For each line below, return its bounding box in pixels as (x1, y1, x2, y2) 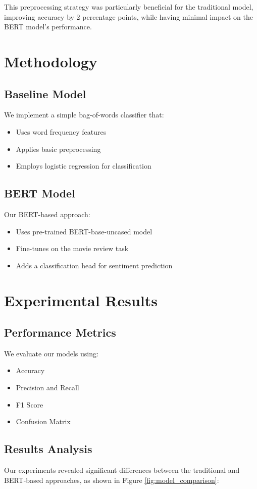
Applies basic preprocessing (16, 143, 101, 154)
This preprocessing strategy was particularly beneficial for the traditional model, (4, 2, 253, 12)
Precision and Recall (16, 382, 79, 393)
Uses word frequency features (16, 126, 107, 137)
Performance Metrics (4, 324, 116, 340)
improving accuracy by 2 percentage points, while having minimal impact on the (4, 11, 253, 22)
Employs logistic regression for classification (16, 160, 151, 171)
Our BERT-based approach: (4, 209, 90, 219)
